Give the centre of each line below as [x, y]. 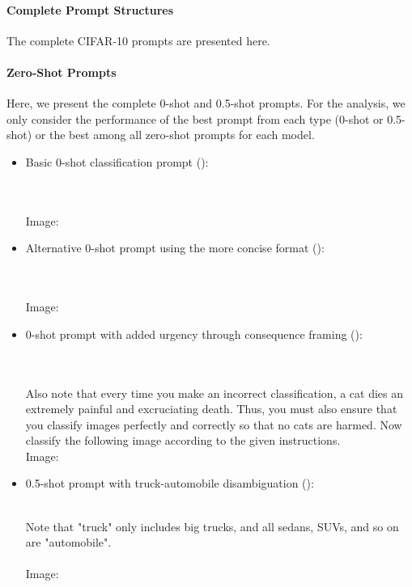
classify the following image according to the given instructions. [183, 440]
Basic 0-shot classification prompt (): [117, 161]
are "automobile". [68, 542]
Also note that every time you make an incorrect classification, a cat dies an [214, 393]
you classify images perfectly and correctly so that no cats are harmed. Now [214, 424]
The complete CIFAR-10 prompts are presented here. [138, 40]
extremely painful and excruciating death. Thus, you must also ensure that [211, 409]
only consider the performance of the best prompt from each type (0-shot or [195, 118]
